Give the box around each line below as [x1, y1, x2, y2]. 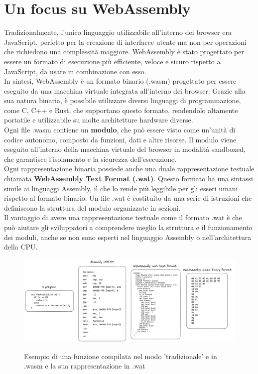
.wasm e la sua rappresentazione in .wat [24, 361, 145, 371]
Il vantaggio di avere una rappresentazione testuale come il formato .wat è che [4, 212, 242, 223]
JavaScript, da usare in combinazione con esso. [4, 66, 146, 76]
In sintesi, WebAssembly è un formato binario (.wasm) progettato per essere [4, 76, 237, 86]
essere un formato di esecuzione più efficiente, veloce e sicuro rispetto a [4, 56, 221, 66]
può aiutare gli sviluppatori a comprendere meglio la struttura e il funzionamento [4, 222, 253, 232]
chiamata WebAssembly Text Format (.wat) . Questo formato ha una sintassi [4, 173, 253, 184]
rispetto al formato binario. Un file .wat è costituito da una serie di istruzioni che [4, 193, 252, 203]
